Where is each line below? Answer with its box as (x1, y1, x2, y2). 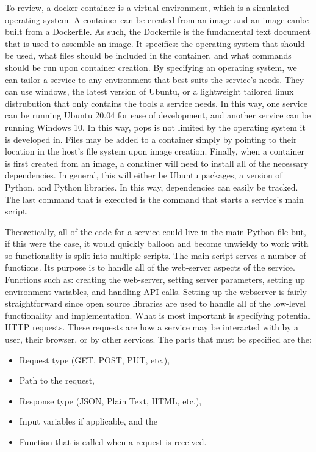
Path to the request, (19, 374, 95, 387)
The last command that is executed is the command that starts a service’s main (5, 192, 304, 205)
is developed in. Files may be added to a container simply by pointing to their (5, 133, 297, 145)
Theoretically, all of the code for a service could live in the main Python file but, (5, 225, 306, 238)
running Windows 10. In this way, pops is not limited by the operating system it (5, 120, 306, 133)
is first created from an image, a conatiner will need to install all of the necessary (5, 156, 309, 169)
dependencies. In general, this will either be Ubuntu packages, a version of (5, 169, 282, 181)
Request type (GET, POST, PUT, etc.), (19, 353, 170, 366)
